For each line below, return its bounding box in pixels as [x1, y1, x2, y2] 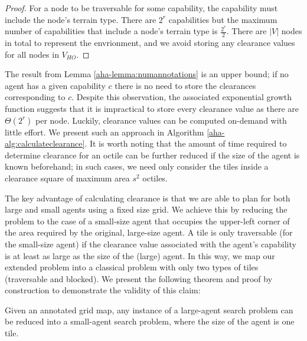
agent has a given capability [5, 79, 106, 91]
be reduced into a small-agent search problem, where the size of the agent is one [5, 315, 295, 327]
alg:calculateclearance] [5, 137, 85, 150]
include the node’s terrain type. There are [5, 13, 156, 25]
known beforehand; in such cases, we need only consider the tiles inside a [5, 160, 269, 173]
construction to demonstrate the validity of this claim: [5, 284, 201, 296]
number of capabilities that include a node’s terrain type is [5, 25, 218, 37]
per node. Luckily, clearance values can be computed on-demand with [35, 114, 287, 126]
